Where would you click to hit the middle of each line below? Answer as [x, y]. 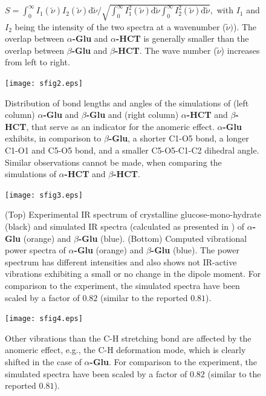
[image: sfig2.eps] [44, 83]
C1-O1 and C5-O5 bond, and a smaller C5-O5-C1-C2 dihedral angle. [132, 150]
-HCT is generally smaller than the [182, 38]
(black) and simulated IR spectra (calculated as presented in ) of [125, 226]
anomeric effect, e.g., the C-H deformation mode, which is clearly [125, 350]
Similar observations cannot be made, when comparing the [113, 162]
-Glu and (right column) [132, 115]
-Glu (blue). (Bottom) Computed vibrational [163, 238]
